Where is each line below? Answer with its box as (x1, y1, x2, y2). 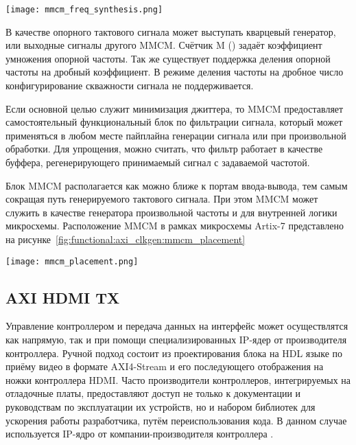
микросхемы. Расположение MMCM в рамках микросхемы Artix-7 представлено (5, 218, 344, 233)
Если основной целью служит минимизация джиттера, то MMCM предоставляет (5, 101, 344, 115)
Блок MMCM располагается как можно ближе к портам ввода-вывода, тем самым (5, 178, 348, 192)
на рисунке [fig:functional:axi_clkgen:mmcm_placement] (5, 231, 246, 246)
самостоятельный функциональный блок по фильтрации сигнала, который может (5, 115, 343, 129)
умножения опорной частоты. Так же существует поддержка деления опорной (5, 51, 331, 65)
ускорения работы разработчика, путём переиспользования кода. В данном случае (5, 413, 347, 427)
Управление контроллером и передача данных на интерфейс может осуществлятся (5, 319, 348, 333)
